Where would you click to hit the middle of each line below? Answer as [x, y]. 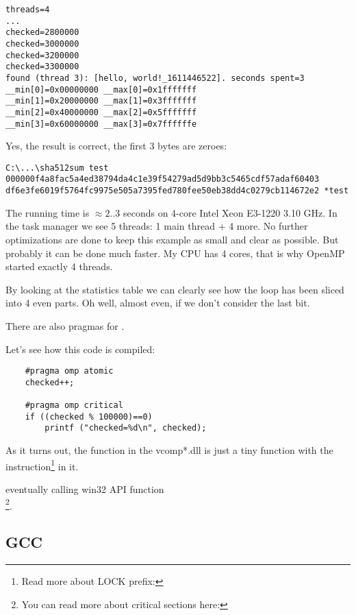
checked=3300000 [42, 67]
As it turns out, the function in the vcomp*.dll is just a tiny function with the [169, 450]
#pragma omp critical [74, 406]
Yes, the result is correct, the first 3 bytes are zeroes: [116, 146]
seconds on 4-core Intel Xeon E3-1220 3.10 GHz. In [230, 212]
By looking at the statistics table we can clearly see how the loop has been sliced [175, 289]
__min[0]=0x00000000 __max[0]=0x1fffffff [101, 89]
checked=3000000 [42, 44]
